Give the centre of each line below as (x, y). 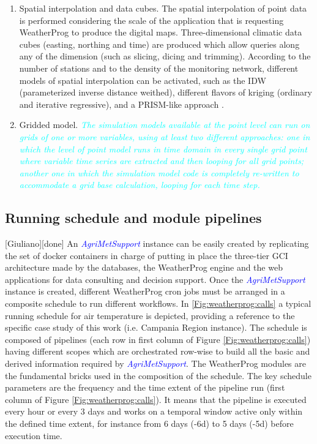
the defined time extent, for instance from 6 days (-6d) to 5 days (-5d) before (149, 423)
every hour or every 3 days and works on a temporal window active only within (154, 411)
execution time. (34, 435)
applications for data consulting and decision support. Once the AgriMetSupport (155, 279)
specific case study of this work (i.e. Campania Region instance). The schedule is (156, 327)
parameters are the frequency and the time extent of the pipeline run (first (145, 387)
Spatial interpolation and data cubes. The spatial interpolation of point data (163, 8)
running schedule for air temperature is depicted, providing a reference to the (150, 315)
